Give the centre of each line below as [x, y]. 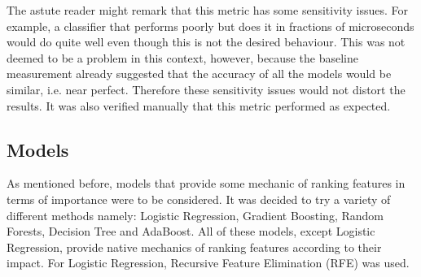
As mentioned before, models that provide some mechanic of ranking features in [206, 183]
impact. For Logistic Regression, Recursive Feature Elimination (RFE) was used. [208, 263]
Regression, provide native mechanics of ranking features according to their [194, 247]
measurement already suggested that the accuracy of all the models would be [199, 74]
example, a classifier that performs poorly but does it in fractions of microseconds [210, 26]
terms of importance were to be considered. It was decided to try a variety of [199, 199]
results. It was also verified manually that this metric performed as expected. [199, 105]
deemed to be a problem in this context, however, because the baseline [182, 57]
